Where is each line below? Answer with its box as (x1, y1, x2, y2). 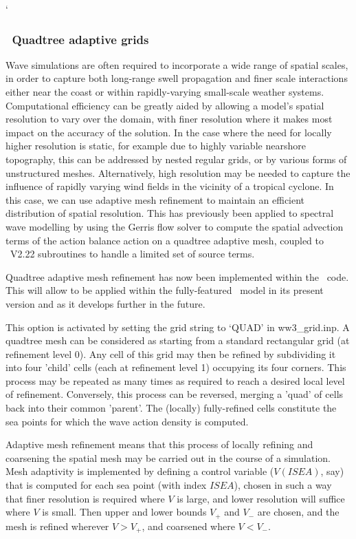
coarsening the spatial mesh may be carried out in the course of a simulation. (5, 450, 331, 465)
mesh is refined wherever (5, 518, 109, 533)
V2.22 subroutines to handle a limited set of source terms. (10, 246, 255, 261)
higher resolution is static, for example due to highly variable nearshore (5, 138, 306, 153)
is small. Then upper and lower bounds (42, 505, 207, 519)
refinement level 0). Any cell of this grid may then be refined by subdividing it (5, 346, 336, 361)
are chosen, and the (257, 505, 340, 519)
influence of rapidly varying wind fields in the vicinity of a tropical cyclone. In (5, 179, 334, 193)
